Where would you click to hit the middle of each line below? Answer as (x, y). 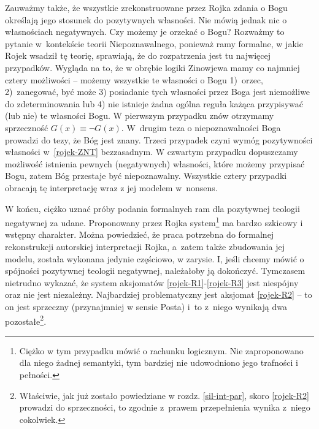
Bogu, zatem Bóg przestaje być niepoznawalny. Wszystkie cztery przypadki (146, 176)
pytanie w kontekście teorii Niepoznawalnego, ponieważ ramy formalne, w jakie (154, 43)
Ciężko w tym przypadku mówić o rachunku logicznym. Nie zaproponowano (161, 350)
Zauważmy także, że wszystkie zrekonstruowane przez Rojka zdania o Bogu (146, 7)
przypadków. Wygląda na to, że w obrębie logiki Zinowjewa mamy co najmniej (152, 67)
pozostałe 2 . (26, 320)
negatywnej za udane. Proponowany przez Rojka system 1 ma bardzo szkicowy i (154, 222)
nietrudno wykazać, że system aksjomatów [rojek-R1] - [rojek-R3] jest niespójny (152, 282)
